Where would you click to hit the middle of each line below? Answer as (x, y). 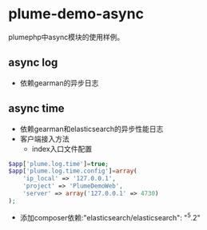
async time (37, 109)
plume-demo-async (76, 14)
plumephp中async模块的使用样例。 (66, 37)
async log (33, 63)
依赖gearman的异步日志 (59, 83)
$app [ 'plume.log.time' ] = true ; (59, 164)
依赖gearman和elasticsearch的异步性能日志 (92, 129)
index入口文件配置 (62, 149)
